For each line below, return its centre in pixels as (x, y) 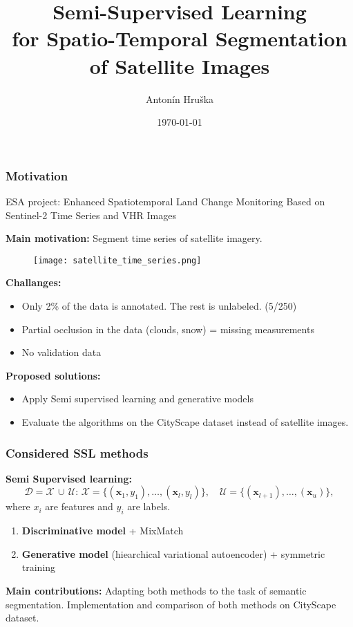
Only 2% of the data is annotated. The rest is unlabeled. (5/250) (159, 306)
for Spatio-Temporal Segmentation (180, 38)
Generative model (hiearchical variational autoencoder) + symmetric (173, 553)
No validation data (61, 352)
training (39, 567)
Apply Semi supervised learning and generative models (137, 399)
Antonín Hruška (180, 99)
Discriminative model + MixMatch (103, 531)
